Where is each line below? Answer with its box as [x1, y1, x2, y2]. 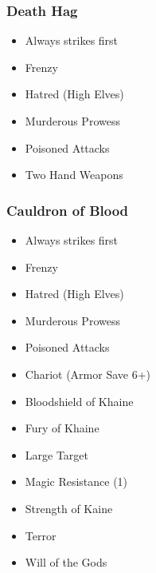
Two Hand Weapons [25, 166, 123, 183]
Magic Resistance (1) [25, 473, 128, 490]
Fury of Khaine [25, 420, 99, 436]
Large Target [25, 446, 89, 463]
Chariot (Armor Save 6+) [25, 365, 151, 382]
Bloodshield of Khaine [25, 392, 134, 409]
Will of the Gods [25, 554, 107, 571]
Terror [25, 527, 57, 543]
